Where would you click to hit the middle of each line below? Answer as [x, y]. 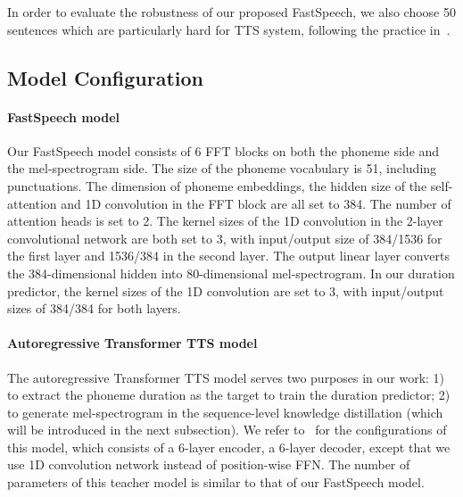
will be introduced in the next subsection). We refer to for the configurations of [227, 430]
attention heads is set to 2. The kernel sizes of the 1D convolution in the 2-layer [225, 221]
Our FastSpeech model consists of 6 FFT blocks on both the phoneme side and [223, 150]
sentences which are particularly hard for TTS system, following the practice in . [229, 29]
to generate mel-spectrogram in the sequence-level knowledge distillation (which [225, 412]
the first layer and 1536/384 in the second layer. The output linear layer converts [228, 256]
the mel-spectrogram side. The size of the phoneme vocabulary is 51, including [222, 168]
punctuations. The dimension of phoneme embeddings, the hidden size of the [217, 185]
